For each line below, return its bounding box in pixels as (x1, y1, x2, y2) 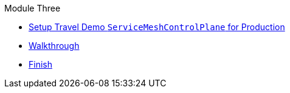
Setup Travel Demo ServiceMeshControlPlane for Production (29, 22, 285, 32)
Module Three (4, 3, 61, 13)
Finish (29, 59, 52, 69)
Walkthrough (29, 40, 80, 51)
